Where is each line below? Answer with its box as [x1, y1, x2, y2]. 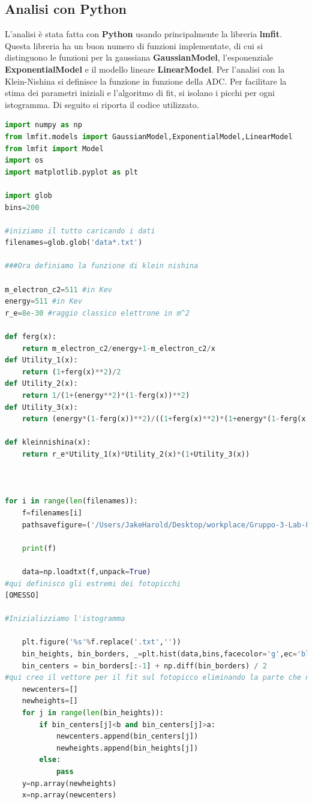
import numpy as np [5, 121, 82, 130]
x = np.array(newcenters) [22, 791, 117, 800]
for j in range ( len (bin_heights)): [22, 709, 164, 718]
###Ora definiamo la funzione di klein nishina [5, 262, 199, 271]
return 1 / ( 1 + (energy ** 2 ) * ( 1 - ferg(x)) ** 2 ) [22, 391, 190, 400]
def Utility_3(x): [5, 403, 78, 412]
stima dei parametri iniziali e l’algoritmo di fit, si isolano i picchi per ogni [5, 86, 275, 99]
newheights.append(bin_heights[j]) [56, 743, 199, 752]
